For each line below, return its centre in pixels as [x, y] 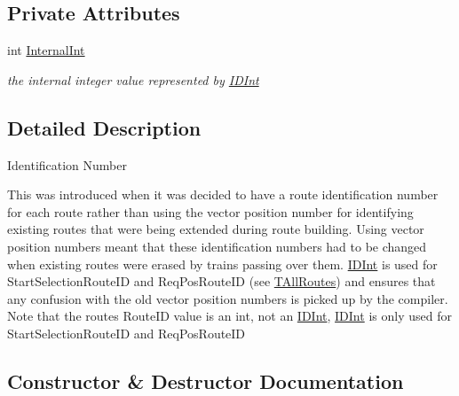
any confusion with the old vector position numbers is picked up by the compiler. [228, 298]
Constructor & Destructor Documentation [206, 380]
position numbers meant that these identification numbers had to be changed [217, 246]
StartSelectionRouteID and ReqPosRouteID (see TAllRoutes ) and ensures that [222, 281]
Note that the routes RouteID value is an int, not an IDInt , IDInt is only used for [229, 316]
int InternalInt [46, 50]
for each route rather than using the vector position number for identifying [210, 211]
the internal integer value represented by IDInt [133, 79]
